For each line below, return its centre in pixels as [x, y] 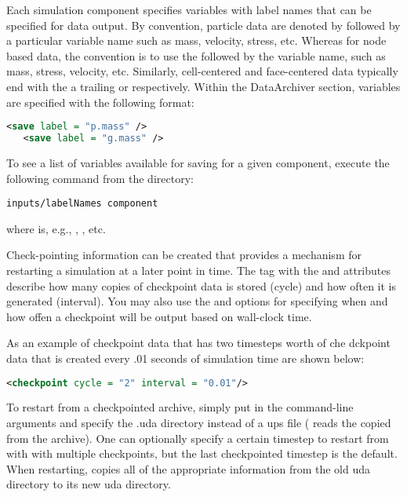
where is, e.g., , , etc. [56, 228]
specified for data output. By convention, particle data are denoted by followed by [203, 25]
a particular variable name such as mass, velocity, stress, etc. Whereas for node [196, 40]
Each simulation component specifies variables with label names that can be [189, 9]
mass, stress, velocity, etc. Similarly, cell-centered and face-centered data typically [202, 71]
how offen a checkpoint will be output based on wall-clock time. [159, 316]
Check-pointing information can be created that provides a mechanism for [184, 255]
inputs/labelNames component [82, 204]
